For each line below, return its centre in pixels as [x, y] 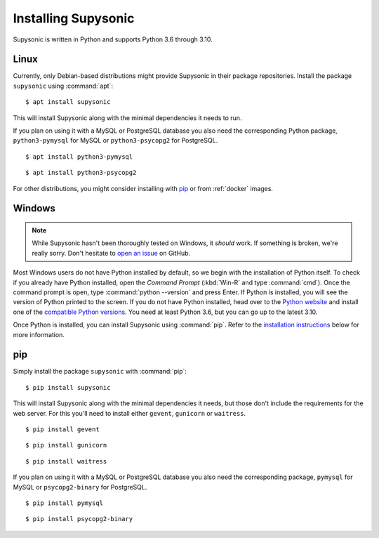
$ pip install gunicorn [66, 445]
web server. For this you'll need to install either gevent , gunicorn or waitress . [129, 413]
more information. [39, 334]
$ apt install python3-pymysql [79, 157]
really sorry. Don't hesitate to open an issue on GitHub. [111, 253]
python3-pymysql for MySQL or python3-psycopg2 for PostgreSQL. [115, 140]
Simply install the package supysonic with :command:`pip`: [100, 372]
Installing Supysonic [74, 18]
